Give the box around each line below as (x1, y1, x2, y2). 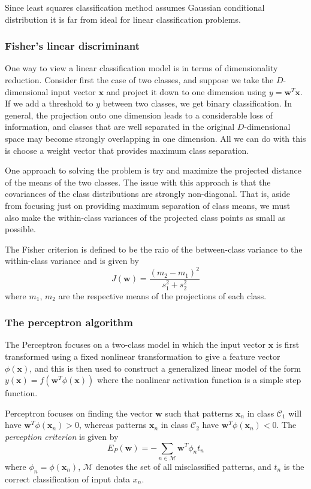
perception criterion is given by (5, 430, 119, 442)
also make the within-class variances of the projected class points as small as (5, 211, 286, 223)
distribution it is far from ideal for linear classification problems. (5, 13, 241, 25)
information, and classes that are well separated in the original (5, 120, 235, 133)
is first (276, 338, 300, 351)
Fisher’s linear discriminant (5, 38, 140, 53)
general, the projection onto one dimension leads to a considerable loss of (5, 108, 273, 121)
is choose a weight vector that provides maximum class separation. (5, 144, 249, 156)
